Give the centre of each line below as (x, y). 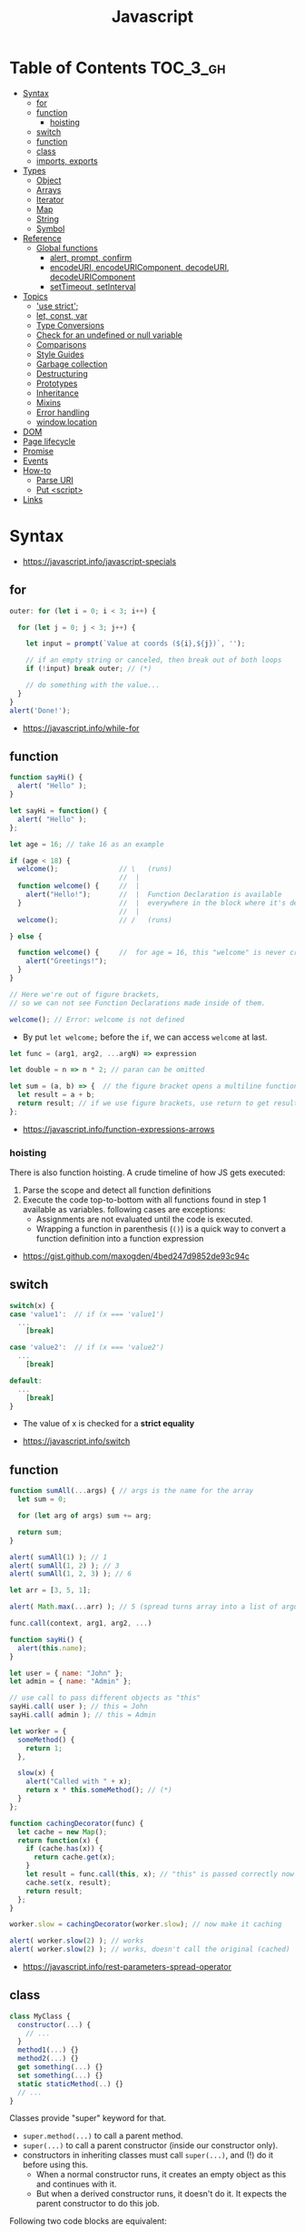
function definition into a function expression (120, 1239)
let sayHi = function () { (58, 811)
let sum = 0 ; (42, 1499)
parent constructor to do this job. (98, 2204)
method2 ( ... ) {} (48, 2059)
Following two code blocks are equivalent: (88, 2221)
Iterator (50, 199)
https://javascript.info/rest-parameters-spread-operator (127, 1967)
